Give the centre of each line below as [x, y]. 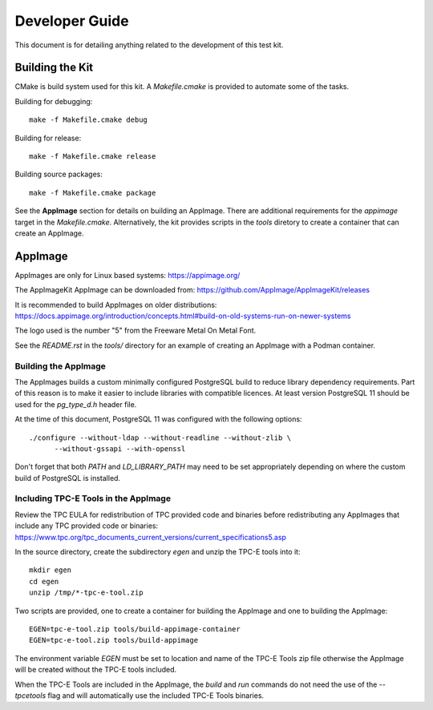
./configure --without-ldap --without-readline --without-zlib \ [160, 438]
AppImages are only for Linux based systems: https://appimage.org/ [127, 275]
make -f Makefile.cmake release [93, 157]
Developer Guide [72, 21]
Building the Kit [54, 68]
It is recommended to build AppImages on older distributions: [116, 305]
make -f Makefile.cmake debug [89, 120]
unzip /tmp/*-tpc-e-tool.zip [86, 593]
